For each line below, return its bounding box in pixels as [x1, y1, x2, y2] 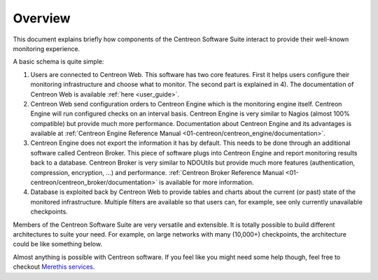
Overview [13, 10, 71, 26]
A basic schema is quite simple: [13, 57, 104, 66]
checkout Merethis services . [13, 262, 95, 271]
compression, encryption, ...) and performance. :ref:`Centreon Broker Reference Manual [30, 168, 284, 176]
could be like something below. [13, 240, 103, 248]
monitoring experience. [13, 44, 80, 52]
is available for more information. [158, 178, 254, 187]
